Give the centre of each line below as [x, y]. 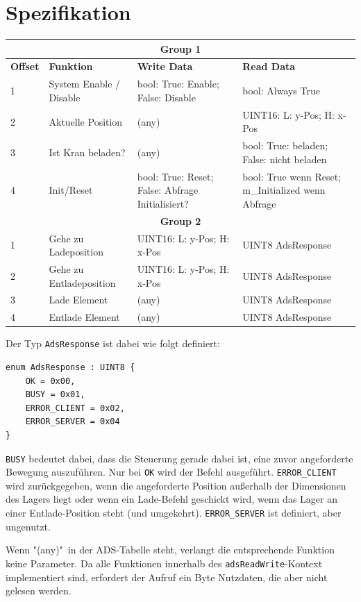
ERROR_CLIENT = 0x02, [75, 408]
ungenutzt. [28, 526]
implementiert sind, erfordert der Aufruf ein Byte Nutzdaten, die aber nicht [167, 577]
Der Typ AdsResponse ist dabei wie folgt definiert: [113, 343]
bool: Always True [281, 91]
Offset [25, 66]
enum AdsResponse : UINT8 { [70, 367]
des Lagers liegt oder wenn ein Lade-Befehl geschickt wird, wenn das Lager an [171, 499]
